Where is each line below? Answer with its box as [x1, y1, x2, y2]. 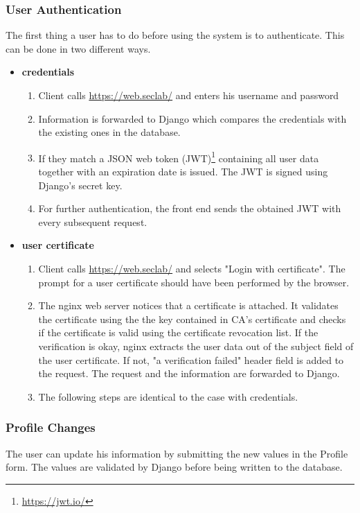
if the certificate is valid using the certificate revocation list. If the [38, 325, 318, 340]
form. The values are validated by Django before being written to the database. [6, 460, 343, 474]
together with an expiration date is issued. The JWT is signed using [38, 164, 328, 179]
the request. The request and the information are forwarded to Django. [38, 366, 340, 381]
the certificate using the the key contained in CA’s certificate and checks [38, 311, 346, 326]
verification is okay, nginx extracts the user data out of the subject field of [38, 338, 354, 353]
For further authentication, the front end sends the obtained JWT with [38, 201, 341, 216]
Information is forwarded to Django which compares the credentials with [38, 111, 347, 125]
